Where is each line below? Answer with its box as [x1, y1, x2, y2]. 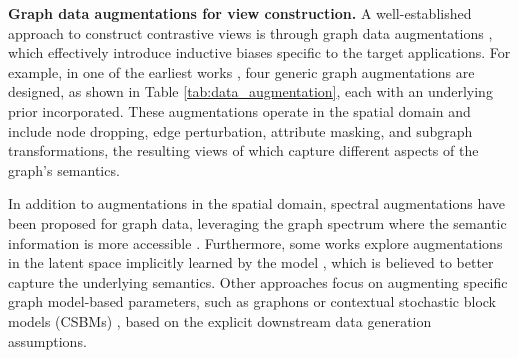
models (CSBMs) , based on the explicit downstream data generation [8, 310, 432, 331]
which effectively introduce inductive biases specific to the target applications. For [8, 42, 511, 63]
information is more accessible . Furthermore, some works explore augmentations [8, 232, 503, 253]
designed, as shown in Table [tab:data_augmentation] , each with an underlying [8, 81, 493, 102]
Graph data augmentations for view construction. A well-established [8, 3, 472, 23]
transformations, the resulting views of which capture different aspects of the [8, 140, 479, 161]
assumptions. [8, 330, 87, 351]
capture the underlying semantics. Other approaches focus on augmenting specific [8, 271, 508, 292]
